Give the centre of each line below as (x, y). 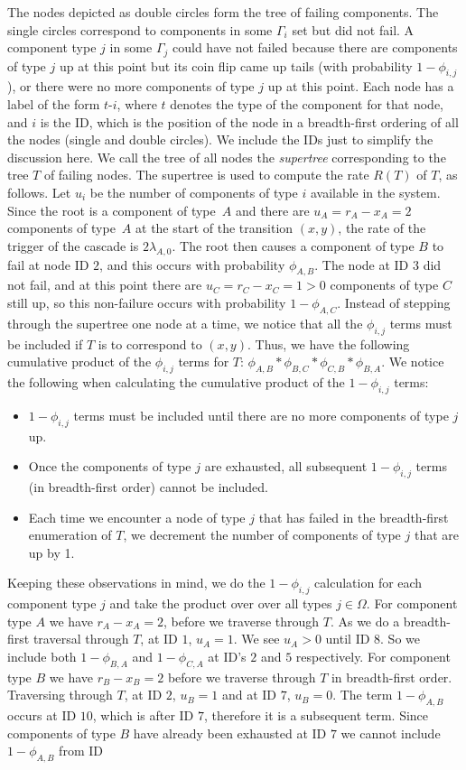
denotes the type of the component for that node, (307, 104)
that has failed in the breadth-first (354, 517)
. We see (256, 639)
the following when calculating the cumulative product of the (176, 381)
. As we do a (365, 621)
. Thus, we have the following (328, 343)
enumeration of (70, 535)
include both (42, 656)
